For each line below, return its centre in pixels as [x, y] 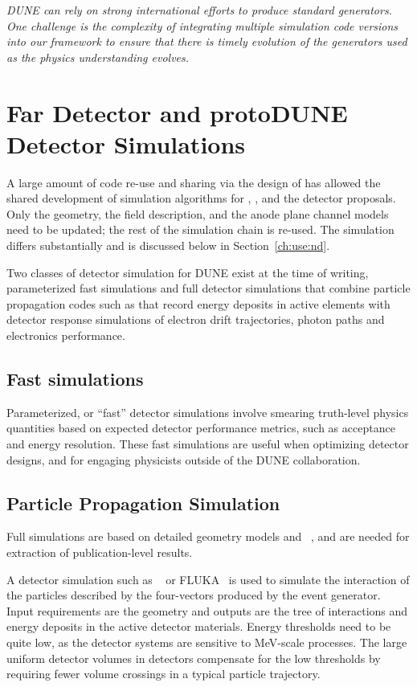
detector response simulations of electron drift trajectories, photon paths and [196, 319]
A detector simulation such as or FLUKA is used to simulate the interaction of [208, 579]
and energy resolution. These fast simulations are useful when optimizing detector [208, 444]
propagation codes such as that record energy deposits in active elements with [198, 303]
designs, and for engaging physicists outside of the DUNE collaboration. [184, 459]
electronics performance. [66, 335]
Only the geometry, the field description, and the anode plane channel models [198, 213]
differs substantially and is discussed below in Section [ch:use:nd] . [168, 245]
